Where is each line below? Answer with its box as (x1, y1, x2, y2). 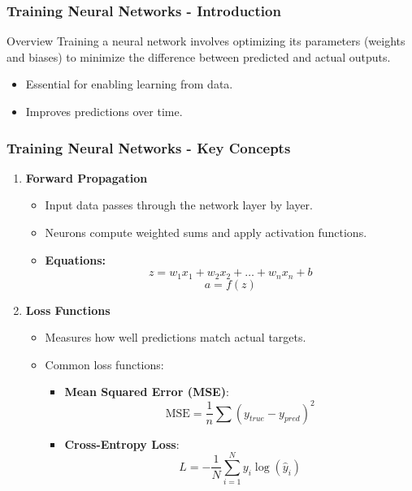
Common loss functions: (45, 355, 164, 373)
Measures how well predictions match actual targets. (45, 329, 306, 346)
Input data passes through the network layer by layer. (45, 196, 313, 213)
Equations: (45, 251, 106, 268)
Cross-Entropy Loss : (64, 435, 180, 452)
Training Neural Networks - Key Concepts (7, 137, 291, 157)
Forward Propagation (25, 169, 148, 186)
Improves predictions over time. (25, 103, 183, 119)
